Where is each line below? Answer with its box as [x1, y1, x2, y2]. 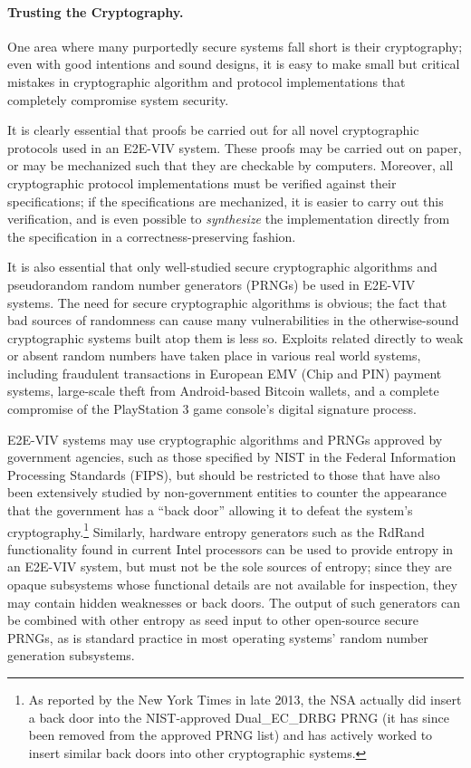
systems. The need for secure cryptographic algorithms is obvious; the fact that [7, 293, 447, 312]
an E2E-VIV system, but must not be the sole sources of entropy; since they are [7, 557, 452, 576]
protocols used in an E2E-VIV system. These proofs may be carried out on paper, [7, 138, 462, 157]
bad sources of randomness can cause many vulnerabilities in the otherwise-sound [7, 311, 459, 330]
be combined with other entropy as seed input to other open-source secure [7, 610, 418, 629]
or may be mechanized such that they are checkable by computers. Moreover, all [7, 156, 454, 175]
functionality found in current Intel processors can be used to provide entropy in [7, 539, 454, 558]
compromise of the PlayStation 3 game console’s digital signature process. [7, 399, 417, 418]
